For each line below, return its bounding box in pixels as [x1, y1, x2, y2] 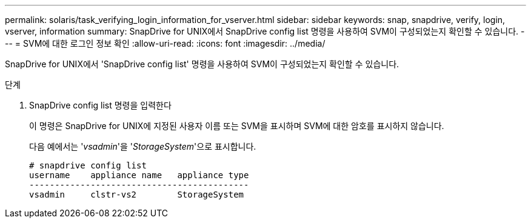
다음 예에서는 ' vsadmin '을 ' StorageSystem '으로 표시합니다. [29, 141, 256, 151]
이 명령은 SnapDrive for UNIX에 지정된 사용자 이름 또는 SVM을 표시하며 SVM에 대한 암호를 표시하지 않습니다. [29, 121, 444, 131]
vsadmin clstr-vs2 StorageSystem [29, 190, 244, 199]
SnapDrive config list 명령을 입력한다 [29, 100, 172, 110]
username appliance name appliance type [29, 170, 249, 180]
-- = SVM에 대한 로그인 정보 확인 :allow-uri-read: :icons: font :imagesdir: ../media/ [5, 38, 326, 48]
